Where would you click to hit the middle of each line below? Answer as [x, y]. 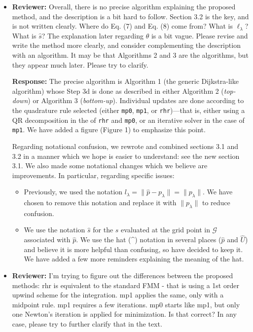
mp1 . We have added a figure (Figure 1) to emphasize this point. [109, 129]
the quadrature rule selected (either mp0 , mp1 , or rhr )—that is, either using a [128, 110]
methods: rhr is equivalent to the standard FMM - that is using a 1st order [126, 285]
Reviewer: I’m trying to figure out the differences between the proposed [123, 276]
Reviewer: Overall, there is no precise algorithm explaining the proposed [124, 6]
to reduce [216, 203]
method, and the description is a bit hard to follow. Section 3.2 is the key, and [130, 16]
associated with [47, 240]
